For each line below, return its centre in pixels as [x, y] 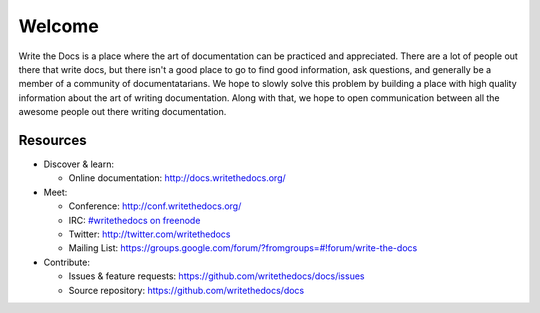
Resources [52, 140]
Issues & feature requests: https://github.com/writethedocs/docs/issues [216, 276]
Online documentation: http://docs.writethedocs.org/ [177, 178]
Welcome [58, 26]
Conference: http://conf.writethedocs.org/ [155, 206]
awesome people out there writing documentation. [122, 112]
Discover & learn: [79, 164]
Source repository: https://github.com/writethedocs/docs [186, 290]
